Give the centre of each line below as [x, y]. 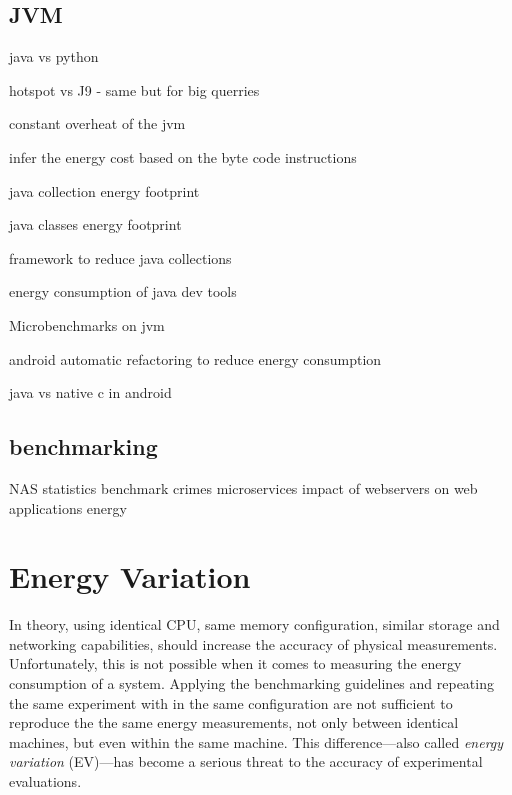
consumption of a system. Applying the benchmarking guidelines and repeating [251, 683]
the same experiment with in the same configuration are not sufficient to [231, 702]
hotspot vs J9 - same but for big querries [134, 89]
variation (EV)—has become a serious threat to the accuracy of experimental [246, 761]
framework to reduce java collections [120, 257]
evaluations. [45, 781]
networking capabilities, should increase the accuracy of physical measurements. [253, 643]
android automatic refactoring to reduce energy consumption [195, 358]
